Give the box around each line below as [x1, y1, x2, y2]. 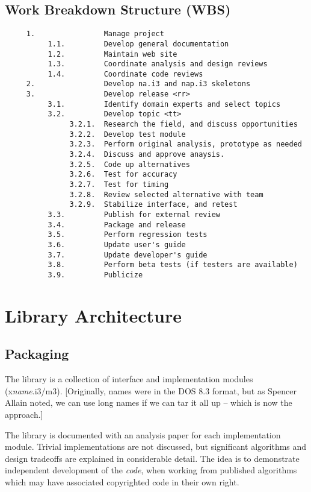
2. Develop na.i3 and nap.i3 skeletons [26, 80, 251, 89]
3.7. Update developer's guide [48, 250, 208, 259]
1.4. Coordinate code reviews [48, 69, 203, 78]
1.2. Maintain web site [48, 49, 177, 58]
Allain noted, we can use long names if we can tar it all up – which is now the [5, 396, 292, 409]
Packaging [5, 344, 69, 363]
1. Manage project [26, 30, 164, 39]
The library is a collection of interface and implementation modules [5, 373, 253, 385]
